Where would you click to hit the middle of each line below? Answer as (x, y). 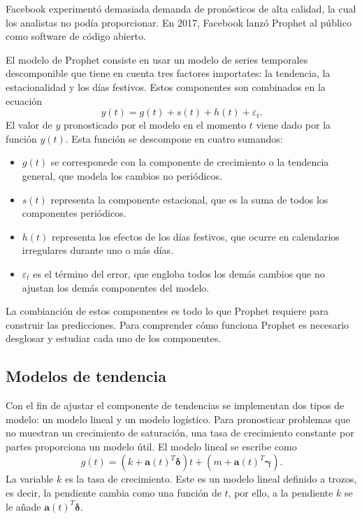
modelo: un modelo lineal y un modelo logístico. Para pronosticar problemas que (178, 419)
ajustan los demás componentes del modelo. (116, 287)
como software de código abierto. (76, 36)
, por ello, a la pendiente (281, 493)
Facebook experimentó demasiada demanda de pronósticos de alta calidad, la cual (181, 8)
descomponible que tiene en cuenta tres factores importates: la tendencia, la (168, 73)
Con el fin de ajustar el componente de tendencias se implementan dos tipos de (175, 405)
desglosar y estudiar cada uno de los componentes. (114, 338)
